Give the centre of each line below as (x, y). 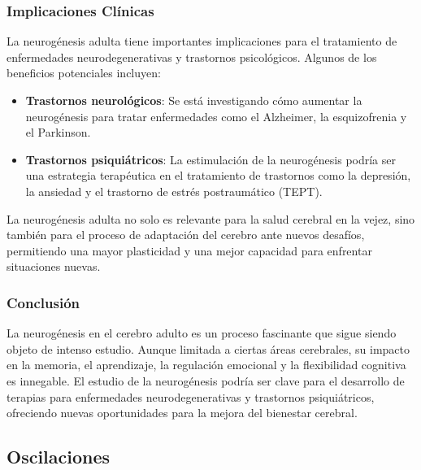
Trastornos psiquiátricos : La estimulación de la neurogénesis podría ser (211, 159)
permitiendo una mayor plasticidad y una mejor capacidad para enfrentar (189, 250)
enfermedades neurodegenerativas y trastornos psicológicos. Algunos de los (192, 57)
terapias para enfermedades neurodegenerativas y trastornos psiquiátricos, (191, 396)
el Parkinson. (58, 132)
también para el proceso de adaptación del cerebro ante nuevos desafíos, (186, 235)
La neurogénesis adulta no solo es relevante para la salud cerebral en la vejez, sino (211, 218)
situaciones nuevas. (54, 266)
